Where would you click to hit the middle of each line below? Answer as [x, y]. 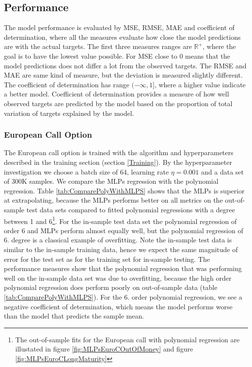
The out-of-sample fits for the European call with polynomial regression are [127, 339]
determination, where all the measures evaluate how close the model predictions [122, 37]
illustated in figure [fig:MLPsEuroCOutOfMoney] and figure [104, 349]
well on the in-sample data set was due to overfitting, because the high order [118, 278]
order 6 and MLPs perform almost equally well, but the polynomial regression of [124, 230]
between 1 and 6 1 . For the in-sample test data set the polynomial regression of [120, 220]
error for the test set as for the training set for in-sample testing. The [107, 259]
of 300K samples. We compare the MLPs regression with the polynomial [111, 181]
